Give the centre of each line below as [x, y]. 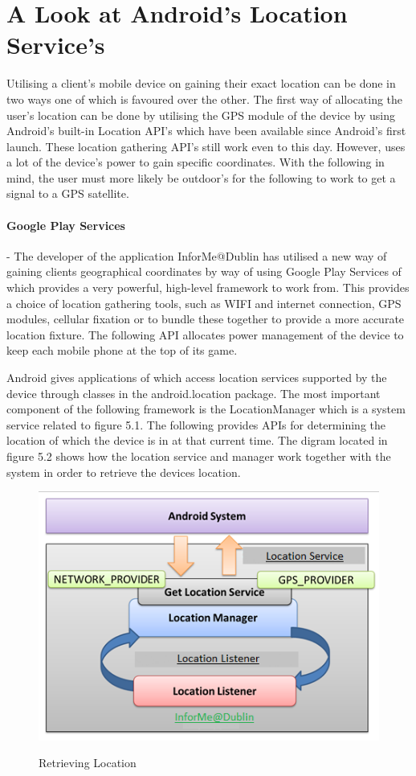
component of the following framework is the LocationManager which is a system [206, 409]
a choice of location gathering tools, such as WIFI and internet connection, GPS [204, 303]
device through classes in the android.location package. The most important [194, 393]
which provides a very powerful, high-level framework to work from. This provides [208, 287]
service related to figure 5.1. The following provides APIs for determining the [196, 424]
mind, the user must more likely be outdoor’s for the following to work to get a [201, 177]
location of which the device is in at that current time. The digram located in [197, 440]
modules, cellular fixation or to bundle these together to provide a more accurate [206, 319]
